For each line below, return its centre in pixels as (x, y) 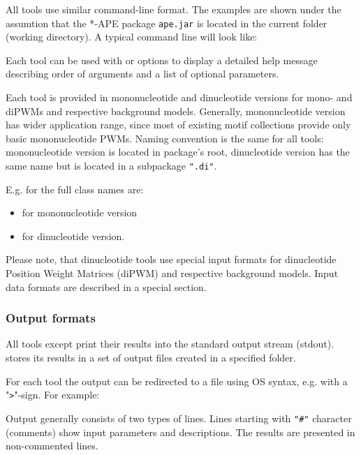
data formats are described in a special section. (106, 286)
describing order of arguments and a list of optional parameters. (142, 74)
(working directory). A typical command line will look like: (132, 37)
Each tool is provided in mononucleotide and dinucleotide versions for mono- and (179, 97)
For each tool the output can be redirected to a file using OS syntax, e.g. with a (177, 381)
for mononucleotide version (80, 212)
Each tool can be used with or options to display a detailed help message (162, 60)
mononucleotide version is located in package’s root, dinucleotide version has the (178, 152)
